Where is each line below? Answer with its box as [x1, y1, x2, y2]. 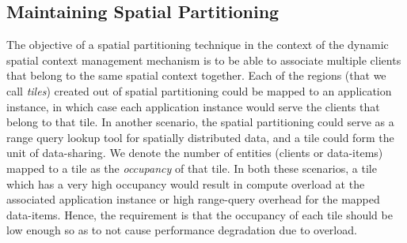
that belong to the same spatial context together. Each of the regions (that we [6, 67, 386, 84]
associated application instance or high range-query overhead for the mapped [6, 191, 380, 207]
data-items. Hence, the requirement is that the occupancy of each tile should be [6, 206, 393, 222]
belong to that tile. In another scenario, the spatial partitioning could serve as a [6, 114, 394, 130]
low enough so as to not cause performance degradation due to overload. [6, 222, 357, 238]
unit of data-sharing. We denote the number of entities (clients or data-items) [6, 144, 383, 161]
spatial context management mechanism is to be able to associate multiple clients [6, 51, 401, 68]
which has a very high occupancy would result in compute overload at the [6, 175, 365, 192]
